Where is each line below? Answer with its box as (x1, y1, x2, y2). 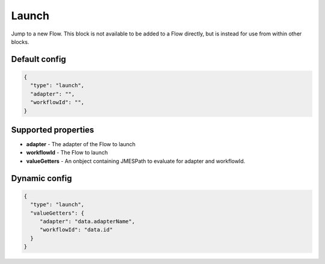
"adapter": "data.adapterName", (39, 218, 135, 225)
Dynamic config (11, 173, 72, 183)
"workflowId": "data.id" (39, 226, 113, 233)
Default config (11, 54, 66, 64)
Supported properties (11, 124, 94, 135)
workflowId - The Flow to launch (26, 149, 108, 156)
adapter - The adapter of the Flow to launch (26, 141, 135, 147)
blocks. (11, 38, 29, 45)
